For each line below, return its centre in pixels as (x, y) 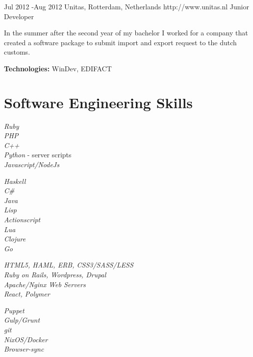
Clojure (15, 239)
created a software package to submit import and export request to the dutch (120, 42)
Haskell (15, 181)
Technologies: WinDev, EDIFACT (58, 68)
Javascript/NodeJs (32, 164)
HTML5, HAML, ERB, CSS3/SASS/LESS (69, 265)
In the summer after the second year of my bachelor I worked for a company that (126, 33)
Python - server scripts (38, 155)
